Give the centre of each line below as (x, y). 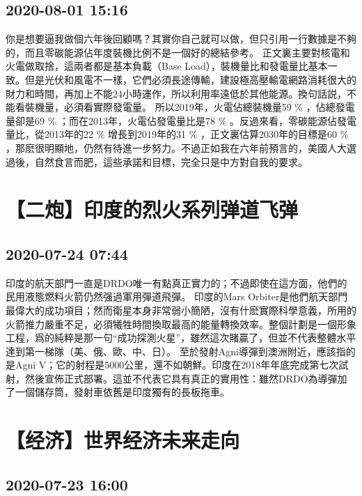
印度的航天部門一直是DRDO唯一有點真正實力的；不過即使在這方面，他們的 (176, 282)
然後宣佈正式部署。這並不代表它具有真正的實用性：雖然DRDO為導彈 (181, 378)
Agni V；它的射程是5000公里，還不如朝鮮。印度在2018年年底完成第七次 (177, 365)
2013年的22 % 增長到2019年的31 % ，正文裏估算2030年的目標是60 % (196, 134)
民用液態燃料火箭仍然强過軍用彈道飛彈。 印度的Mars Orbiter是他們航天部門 (177, 296)
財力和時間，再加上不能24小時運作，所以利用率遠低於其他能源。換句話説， (176, 93)
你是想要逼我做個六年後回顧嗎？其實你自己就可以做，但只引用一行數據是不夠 (181, 39)
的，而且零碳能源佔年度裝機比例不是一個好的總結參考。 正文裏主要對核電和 (178, 52)
